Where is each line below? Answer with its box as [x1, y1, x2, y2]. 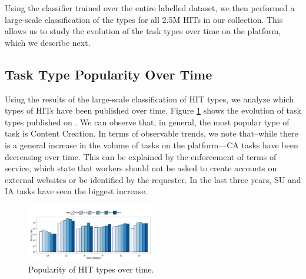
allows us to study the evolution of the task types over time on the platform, [5, 25, 281, 37]
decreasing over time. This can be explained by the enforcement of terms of [5, 150, 277, 162]
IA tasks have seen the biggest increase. [5, 185, 148, 197]
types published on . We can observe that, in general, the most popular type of [5, 115, 290, 128]
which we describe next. [5, 36, 91, 48]
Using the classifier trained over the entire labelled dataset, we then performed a [5, 2, 295, 14]
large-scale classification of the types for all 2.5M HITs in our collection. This [5, 13, 283, 25]
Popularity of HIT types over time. [28, 263, 154, 275]
